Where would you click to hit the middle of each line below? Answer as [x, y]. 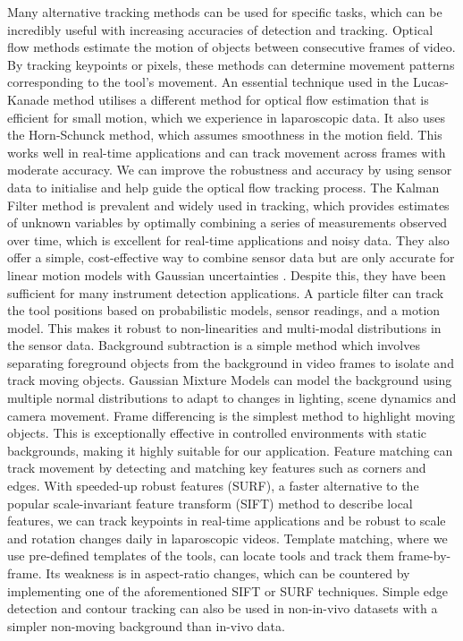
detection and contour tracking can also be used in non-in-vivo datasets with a [223, 608]
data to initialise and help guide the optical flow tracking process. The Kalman [223, 187]
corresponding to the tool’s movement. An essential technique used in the [208, 82]
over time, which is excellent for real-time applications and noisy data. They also [228, 239]
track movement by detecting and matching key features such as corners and [217, 468]
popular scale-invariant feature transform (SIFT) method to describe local [210, 503]
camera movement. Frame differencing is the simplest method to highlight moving [231, 415]
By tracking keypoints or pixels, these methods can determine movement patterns [231, 64]
